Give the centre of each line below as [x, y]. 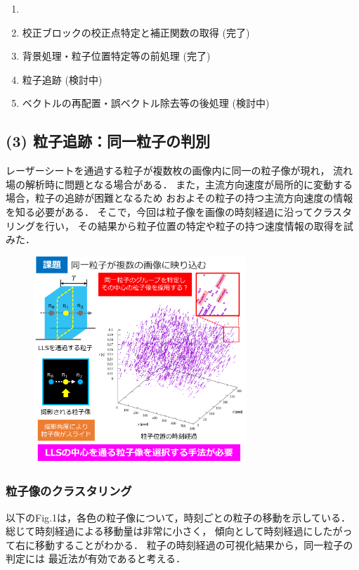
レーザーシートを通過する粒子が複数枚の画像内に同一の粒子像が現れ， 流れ [179, 170]
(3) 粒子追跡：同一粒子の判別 [108, 141]
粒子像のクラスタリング [69, 491]
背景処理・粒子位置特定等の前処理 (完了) [116, 56]
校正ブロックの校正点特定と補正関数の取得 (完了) [136, 32]
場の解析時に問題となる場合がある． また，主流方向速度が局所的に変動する [179, 184]
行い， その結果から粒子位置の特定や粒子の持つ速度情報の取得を [194, 225]
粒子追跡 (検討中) [62, 79]
